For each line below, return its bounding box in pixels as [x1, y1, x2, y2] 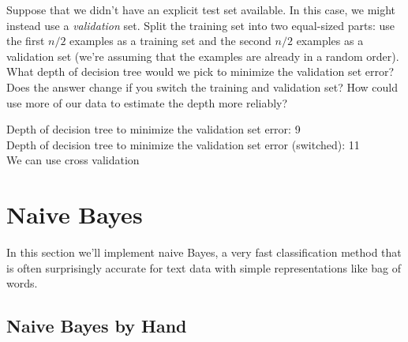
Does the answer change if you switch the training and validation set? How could [6, 78, 399, 95]
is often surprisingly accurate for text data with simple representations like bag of [6, 259, 402, 276]
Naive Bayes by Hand [6, 314, 187, 338]
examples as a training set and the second [69, 32, 271, 49]
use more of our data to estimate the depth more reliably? [6, 94, 288, 111]
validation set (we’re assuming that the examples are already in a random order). [6, 47, 399, 64]
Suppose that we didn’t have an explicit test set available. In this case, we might [6, 2, 396, 17]
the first [6, 32, 45, 49]
